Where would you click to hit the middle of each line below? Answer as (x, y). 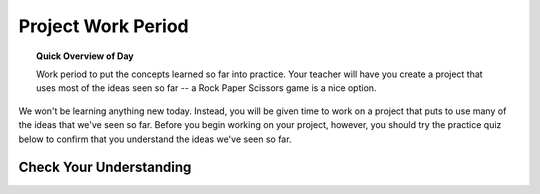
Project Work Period (103, 26)
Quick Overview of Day (85, 56)
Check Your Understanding (105, 167)
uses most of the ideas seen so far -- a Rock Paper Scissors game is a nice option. (206, 88)
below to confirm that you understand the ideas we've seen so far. (155, 139)
